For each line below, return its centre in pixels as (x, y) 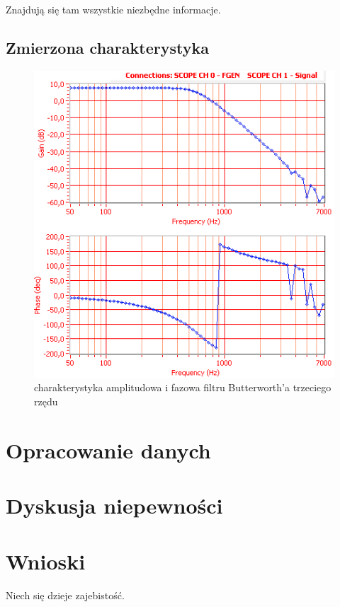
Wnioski (46, 561)
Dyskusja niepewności (114, 505)
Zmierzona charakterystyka (107, 47)
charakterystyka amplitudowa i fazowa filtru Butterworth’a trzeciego (183, 387)
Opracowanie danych (108, 450)
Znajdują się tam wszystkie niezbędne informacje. (113, 9)
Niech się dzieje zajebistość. (65, 595)
